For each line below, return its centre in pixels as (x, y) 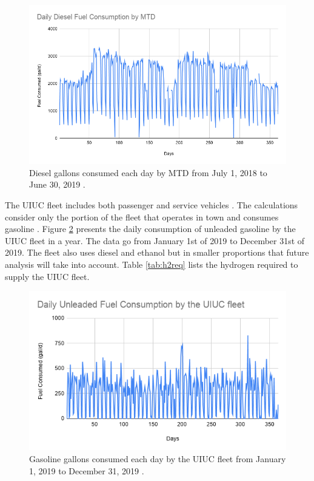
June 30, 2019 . (57, 184)
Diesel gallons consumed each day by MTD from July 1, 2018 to (148, 172)
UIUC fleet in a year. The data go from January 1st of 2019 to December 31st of (155, 240)
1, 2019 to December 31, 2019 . (87, 470)
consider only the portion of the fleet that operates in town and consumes (142, 217)
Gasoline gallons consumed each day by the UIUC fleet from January (158, 459)
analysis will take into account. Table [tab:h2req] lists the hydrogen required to (152, 264)
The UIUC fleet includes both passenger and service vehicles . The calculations (152, 204)
